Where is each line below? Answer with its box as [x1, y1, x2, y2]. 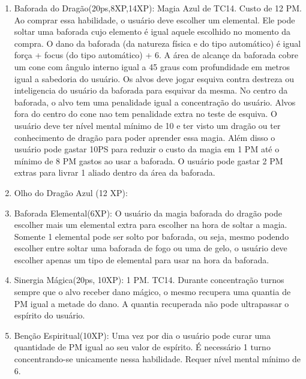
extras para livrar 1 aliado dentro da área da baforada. [14, 166, 215, 179]
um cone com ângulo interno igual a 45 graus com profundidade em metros [14, 60, 290, 73]
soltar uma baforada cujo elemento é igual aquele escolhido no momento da [14, 25, 291, 38]
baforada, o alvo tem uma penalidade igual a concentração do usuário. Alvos [14, 95, 296, 108]
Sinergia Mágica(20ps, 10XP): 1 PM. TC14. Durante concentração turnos [14, 273, 284, 286]
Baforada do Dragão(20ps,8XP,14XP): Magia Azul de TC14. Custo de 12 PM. [14, 2, 302, 14]
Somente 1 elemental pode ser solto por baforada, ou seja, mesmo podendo [14, 230, 289, 242]
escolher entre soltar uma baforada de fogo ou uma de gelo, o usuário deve [14, 242, 287, 254]
